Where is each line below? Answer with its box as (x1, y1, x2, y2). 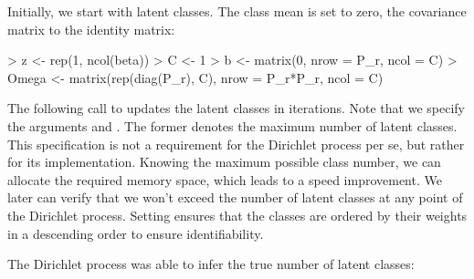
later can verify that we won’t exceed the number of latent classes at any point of (7, 188, 463, 207)
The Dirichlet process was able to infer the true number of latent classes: (7, 254, 415, 274)
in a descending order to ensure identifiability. (7, 223, 264, 243)
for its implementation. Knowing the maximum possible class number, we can (7, 152, 441, 171)
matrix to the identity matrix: (7, 19, 175, 38)
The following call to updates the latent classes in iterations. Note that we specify (7, 98, 465, 118)
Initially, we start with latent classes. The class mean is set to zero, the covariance (7, 2, 467, 20)
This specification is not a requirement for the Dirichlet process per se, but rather (7, 134, 465, 153)
